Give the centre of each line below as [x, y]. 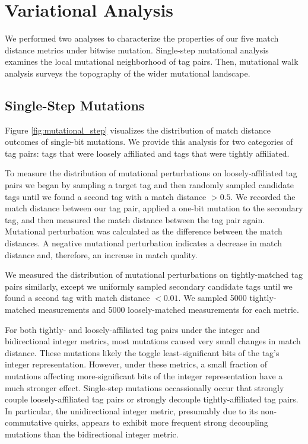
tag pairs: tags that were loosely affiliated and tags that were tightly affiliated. [147, 153]
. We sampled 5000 [212, 298]
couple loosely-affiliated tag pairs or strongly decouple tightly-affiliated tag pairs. [152, 399]
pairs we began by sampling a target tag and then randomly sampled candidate [149, 185]
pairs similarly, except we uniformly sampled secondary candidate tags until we [149, 286]
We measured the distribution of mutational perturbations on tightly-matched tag [154, 275]
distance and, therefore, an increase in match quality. [101, 254]
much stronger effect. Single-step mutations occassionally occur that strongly [145, 387]
